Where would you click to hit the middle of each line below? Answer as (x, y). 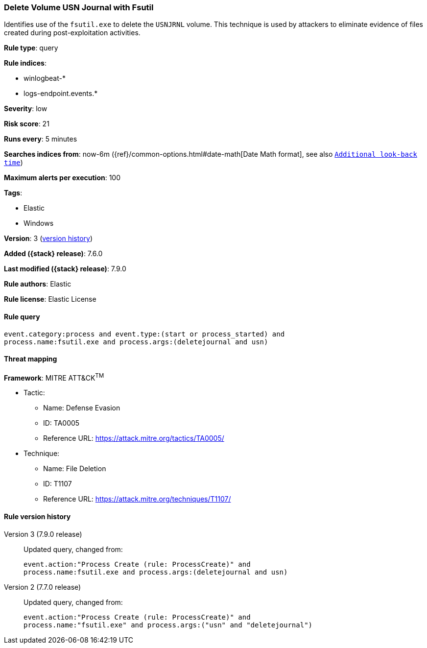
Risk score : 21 (27, 124)
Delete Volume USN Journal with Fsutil (79, 7)
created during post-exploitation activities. (72, 33)
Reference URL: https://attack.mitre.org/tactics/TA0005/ (134, 438)
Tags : (13, 193)
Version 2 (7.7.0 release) (43, 587)
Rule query (22, 316)
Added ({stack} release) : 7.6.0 (53, 254)
